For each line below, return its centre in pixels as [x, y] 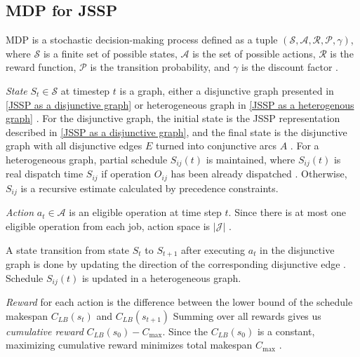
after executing [213, 249]
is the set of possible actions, [254, 53]
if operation [126, 174]
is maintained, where [251, 159]
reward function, [41, 67]
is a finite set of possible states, [110, 53]
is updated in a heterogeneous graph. [161, 277]
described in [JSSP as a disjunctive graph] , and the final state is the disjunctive [176, 132]
